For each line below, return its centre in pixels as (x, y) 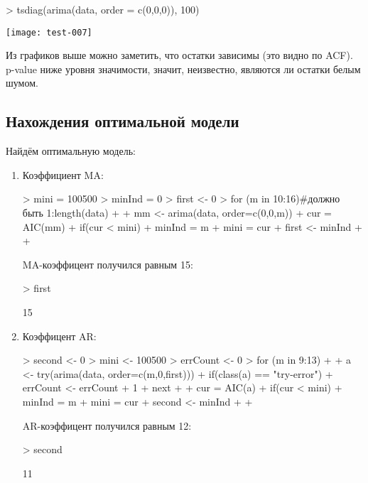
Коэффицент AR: (59, 336)
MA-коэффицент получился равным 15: (108, 264)
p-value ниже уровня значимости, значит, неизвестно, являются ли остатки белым (183, 69)
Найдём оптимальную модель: (71, 151)
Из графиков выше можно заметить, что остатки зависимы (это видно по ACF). (179, 55)
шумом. (22, 83)
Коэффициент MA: (63, 174)
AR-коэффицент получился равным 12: (107, 425)
